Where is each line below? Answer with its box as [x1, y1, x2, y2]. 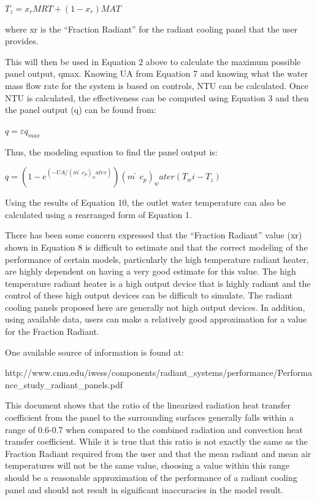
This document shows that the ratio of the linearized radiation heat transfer [5, 399, 291, 412]
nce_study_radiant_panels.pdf [5, 378, 123, 391]
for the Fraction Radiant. [5, 325, 99, 338]
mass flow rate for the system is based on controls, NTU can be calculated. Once [5, 79, 308, 92]
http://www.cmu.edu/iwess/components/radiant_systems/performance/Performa [5, 366, 312, 379]
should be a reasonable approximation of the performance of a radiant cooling [5, 471, 297, 484]
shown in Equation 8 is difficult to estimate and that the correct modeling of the [5, 240, 308, 253]
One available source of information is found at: [5, 345, 184, 358]
